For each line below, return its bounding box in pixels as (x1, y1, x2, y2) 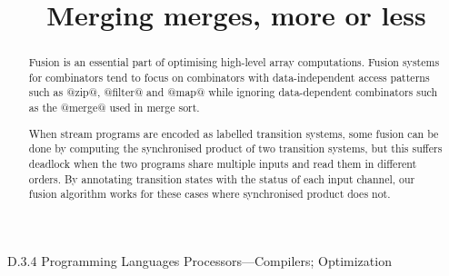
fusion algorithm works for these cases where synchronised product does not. (28, 186, 391, 202)
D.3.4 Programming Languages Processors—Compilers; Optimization (7, 251, 392, 270)
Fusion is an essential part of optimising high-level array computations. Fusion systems (28, 54, 440, 70)
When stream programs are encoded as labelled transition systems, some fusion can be (28, 125, 439, 141)
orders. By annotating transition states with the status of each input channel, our (28, 171, 415, 186)
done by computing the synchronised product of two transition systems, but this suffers (28, 141, 443, 156)
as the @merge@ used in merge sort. (28, 100, 200, 115)
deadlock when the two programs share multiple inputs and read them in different (28, 156, 417, 171)
